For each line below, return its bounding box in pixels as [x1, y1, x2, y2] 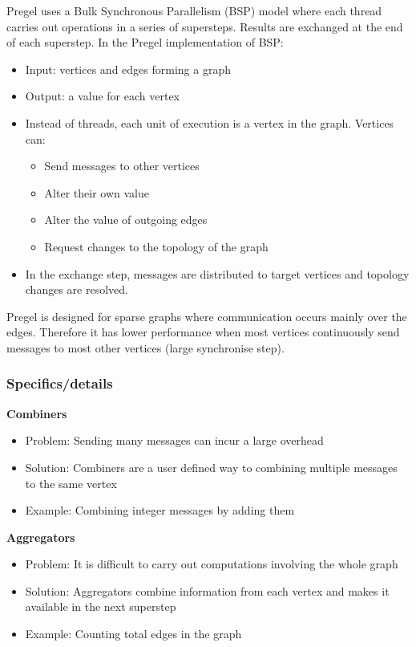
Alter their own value [44, 184, 149, 201]
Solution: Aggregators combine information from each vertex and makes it [25, 582, 390, 599]
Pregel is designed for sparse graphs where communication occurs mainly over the [6, 307, 407, 324]
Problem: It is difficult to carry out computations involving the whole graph [25, 555, 398, 572]
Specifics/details [6, 373, 113, 393]
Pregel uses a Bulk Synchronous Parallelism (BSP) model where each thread [6, 2, 382, 18]
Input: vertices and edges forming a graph [25, 60, 231, 77]
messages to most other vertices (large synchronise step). [6, 339, 285, 356]
